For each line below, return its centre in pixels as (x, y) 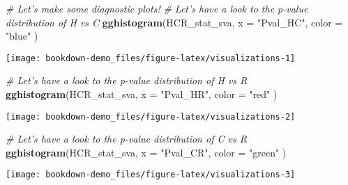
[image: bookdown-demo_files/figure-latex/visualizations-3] (151, 175)
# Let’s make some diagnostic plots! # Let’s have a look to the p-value (157, 8)
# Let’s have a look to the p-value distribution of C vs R (126, 139)
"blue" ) (22, 36)
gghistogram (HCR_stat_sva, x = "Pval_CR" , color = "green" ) (146, 152)
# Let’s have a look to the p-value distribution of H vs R (127, 80)
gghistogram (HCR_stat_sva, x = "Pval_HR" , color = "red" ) (142, 94)
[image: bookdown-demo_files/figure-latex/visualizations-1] (151, 58)
